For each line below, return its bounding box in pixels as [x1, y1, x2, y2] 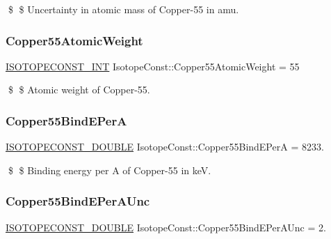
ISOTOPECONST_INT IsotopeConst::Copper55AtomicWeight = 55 [6, 59, 300, 73]
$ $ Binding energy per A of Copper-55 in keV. [8, 162, 211, 177]
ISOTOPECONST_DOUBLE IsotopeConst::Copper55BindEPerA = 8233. [6, 139, 324, 154]
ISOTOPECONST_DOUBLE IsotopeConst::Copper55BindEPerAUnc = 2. [6, 219, 326, 234]
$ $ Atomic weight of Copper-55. [8, 82, 150, 97]
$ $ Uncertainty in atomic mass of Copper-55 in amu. [8, 2, 239, 16]
